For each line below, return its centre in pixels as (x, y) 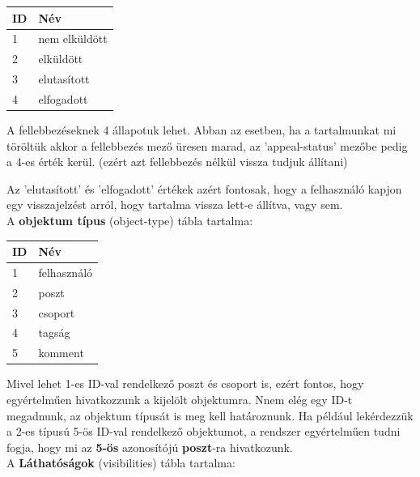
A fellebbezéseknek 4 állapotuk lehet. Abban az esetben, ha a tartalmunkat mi (202, 129)
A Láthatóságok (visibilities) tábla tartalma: (121, 463)
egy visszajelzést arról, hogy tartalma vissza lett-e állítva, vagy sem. (175, 204)
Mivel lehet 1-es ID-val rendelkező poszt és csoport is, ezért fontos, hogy (185, 383)
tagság (54, 332)
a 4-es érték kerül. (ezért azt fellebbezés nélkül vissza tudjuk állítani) (177, 162)
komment (61, 353)
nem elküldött (73, 38)
